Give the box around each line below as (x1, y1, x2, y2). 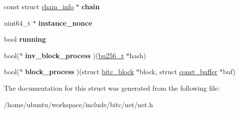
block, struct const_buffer (139, 66, 218, 77)
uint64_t (4, 17, 31, 28)
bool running (4, 34, 46, 44)
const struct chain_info (4, 1, 74, 11)
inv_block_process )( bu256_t (25, 50, 124, 60)
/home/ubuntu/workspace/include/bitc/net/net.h (4, 99, 153, 109)
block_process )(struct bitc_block (25, 66, 134, 77)
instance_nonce (38, 17, 92, 28)
